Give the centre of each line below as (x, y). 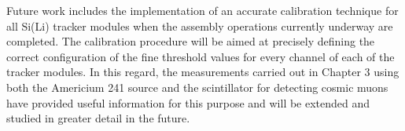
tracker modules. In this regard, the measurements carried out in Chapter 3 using (203, 72)
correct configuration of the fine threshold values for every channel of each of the (201, 56)
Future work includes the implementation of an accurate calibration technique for (202, 10)
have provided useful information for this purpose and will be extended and (188, 102)
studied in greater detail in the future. (98, 118)
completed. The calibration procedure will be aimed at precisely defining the (191, 41)
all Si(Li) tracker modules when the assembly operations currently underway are (200, 25)
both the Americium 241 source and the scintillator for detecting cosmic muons (197, 87)
